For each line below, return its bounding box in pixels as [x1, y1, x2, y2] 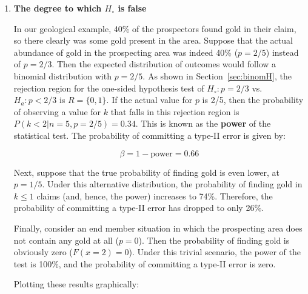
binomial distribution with [13, 69, 112, 82]
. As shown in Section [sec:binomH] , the [142, 69, 292, 82]
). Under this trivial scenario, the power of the [129, 246, 301, 258]
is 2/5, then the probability [202, 93, 304, 106]
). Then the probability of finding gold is [138, 233, 290, 246]
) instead [266, 45, 299, 58]
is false [118, 2, 147, 14]
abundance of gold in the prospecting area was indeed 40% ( [13, 45, 238, 58]
